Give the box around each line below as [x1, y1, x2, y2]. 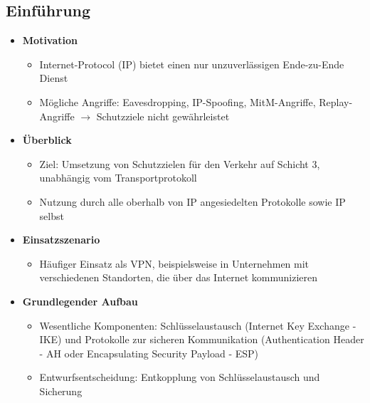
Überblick [22, 132, 72, 147]
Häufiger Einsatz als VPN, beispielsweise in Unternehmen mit [39, 256, 310, 271]
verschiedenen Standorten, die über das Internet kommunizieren [39, 270, 318, 285]
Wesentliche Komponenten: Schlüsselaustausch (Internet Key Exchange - [39, 318, 356, 333]
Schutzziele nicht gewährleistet [96, 108, 230, 123]
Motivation [22, 33, 78, 48]
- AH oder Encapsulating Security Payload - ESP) [39, 345, 259, 360]
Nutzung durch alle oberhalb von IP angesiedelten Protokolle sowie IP [39, 194, 346, 209]
